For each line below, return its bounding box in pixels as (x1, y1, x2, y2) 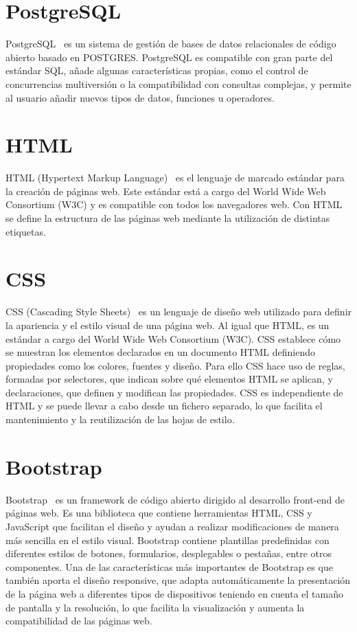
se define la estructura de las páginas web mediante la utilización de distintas (5, 211, 330, 225)
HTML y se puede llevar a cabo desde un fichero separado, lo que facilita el (5, 398, 323, 413)
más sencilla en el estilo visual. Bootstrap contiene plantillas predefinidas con (5, 532, 330, 547)
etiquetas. (5, 224, 46, 238)
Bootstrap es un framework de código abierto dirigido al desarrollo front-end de (5, 492, 345, 506)
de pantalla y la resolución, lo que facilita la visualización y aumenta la (5, 600, 305, 614)
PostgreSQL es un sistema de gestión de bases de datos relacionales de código (5, 36, 336, 51)
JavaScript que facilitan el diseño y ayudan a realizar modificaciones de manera (5, 519, 339, 533)
